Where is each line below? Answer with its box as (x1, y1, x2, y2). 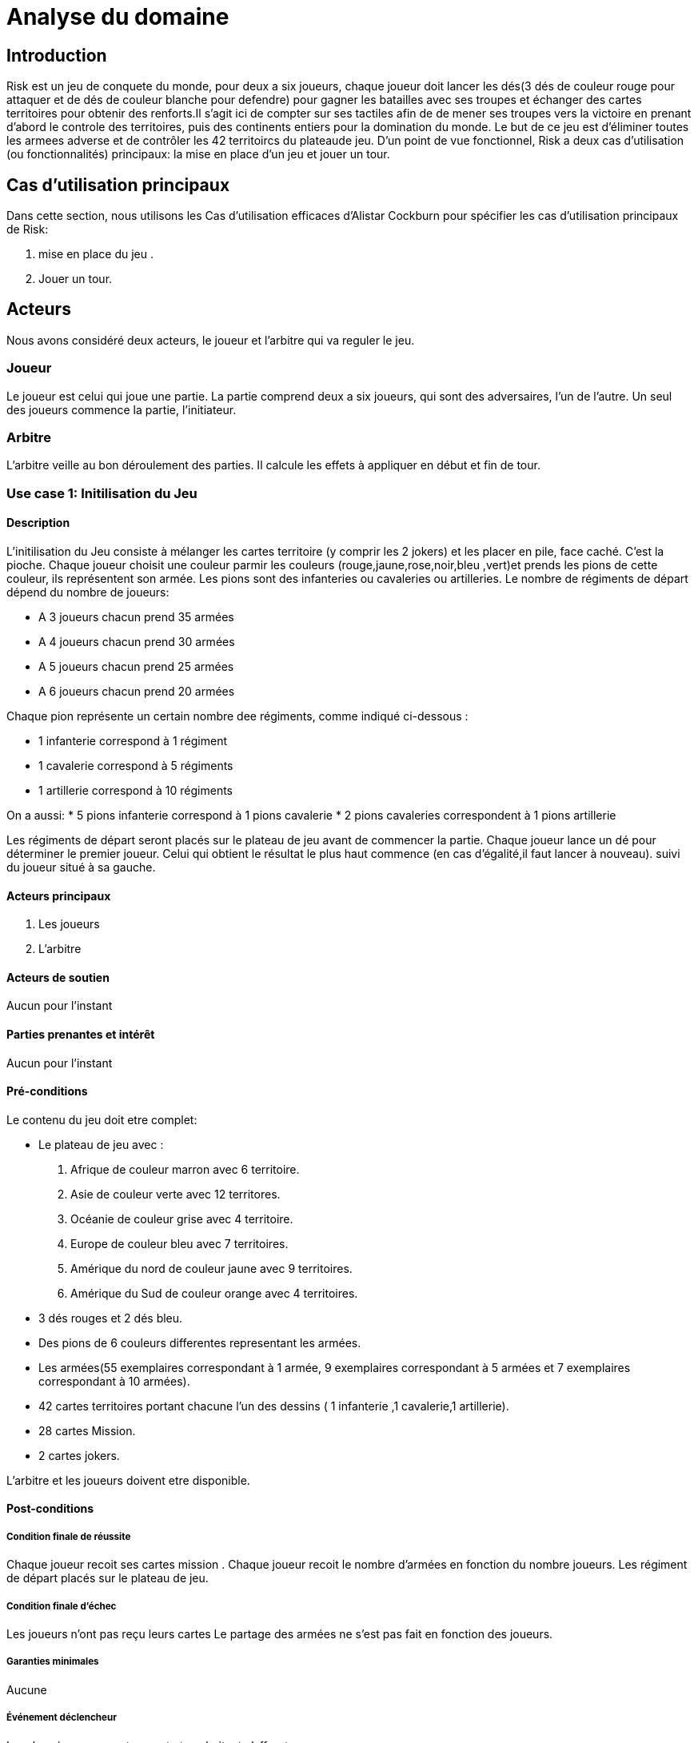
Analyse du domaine (6, 3, 229, 30)
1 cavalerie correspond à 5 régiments (38, 758, 233, 772)
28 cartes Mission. (38, 1423, 136, 1438)
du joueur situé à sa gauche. (6, 860, 156, 874)
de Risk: (6, 222, 49, 237)
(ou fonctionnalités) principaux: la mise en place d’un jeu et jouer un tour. (6, 147, 390, 162)
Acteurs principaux (6, 888, 111, 903)
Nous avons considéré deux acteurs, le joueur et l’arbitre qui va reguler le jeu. (6, 333, 415, 347)
